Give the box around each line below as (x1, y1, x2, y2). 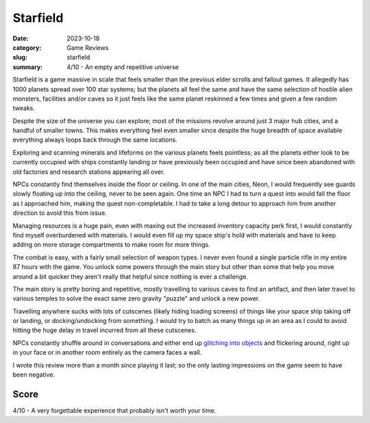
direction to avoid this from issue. (12, 209, 108, 217)
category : (12, 43, 42, 51)
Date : (12, 34, 29, 42)
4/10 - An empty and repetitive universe (66, 62, 180, 71)
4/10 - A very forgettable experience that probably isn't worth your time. (12, 406, 217, 414)
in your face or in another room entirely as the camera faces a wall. (12, 348, 202, 357)
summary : (12, 62, 43, 71)
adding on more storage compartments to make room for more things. (12, 240, 210, 249)
